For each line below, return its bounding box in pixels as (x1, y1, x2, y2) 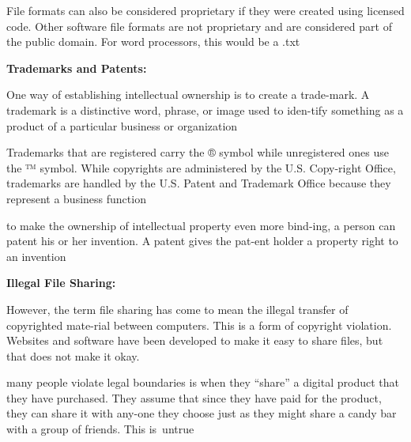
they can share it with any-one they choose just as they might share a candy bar (6, 405, 397, 421)
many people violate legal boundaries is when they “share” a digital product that (6, 374, 399, 391)
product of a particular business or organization (6, 117, 238, 134)
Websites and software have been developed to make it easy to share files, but (6, 332, 383, 349)
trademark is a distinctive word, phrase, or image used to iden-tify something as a (6, 101, 404, 118)
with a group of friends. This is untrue (6, 421, 194, 437)
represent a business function (6, 190, 146, 206)
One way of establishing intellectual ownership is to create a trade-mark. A (6, 86, 370, 103)
